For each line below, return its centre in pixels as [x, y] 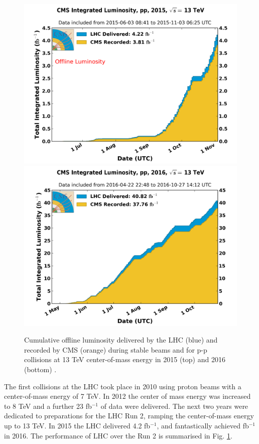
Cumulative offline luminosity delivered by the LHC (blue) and [121, 340]
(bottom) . [40, 369]
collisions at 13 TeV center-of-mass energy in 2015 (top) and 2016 [125, 359]
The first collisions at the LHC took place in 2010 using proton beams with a [123, 386]
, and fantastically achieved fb [203, 425]
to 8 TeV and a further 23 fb [48, 406]
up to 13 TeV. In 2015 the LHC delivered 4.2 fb [77, 425]
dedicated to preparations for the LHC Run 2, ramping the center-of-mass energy [129, 416]
